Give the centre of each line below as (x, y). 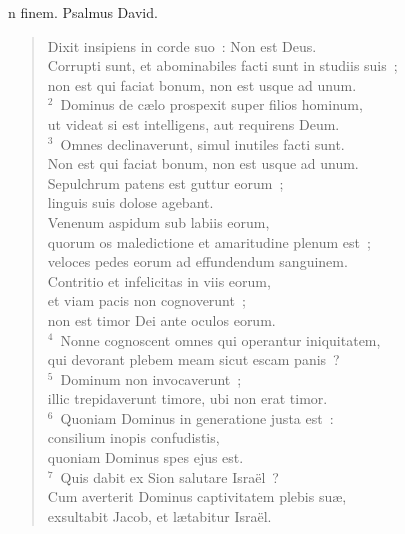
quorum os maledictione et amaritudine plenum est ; (209, 241)
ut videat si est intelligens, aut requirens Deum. (193, 123)
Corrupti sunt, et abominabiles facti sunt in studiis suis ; (222, 65)
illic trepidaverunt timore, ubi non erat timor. (187, 398)
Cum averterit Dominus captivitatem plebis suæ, (197, 496)
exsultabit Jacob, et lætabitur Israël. (159, 515)
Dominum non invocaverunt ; (151, 378)
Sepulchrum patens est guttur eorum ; (165, 182)
